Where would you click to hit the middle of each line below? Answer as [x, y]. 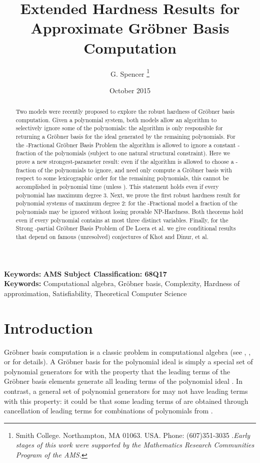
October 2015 [130, 90]
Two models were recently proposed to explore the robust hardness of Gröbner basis [125, 111]
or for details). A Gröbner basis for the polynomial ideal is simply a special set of [128, 362]
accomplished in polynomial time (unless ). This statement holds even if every [117, 187]
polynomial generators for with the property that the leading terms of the [117, 371]
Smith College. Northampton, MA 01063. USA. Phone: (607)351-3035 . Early [133, 435]
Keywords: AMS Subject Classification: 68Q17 [85, 273]
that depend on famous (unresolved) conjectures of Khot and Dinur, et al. [112, 236]
